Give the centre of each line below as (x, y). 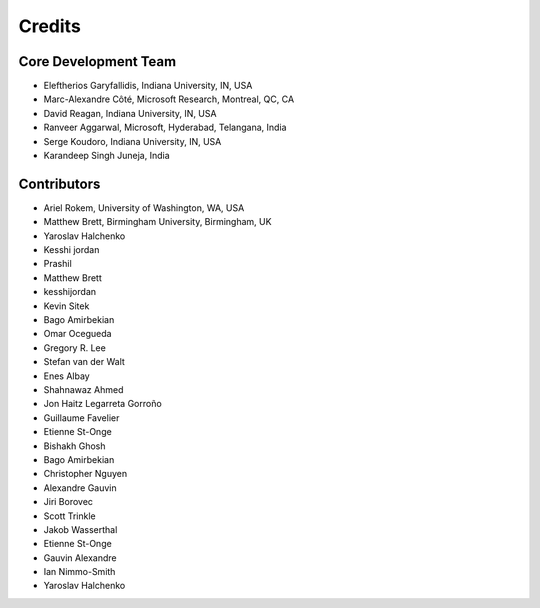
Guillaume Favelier (81, 417)
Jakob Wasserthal (80, 529)
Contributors (59, 183)
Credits (50, 26)
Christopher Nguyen (85, 474)
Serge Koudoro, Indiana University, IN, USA (132, 141)
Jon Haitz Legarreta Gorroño (102, 404)
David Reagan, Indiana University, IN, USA (130, 113)
